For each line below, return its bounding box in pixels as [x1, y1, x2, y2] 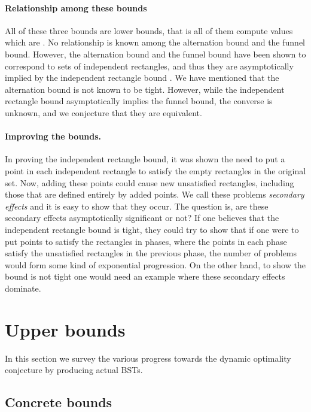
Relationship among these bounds [5, 1, 147, 14]
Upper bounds [5, 317, 126, 341]
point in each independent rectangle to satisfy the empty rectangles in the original [5, 164, 306, 177]
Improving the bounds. [5, 130, 102, 143]
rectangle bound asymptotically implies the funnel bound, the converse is [5, 95, 273, 107]
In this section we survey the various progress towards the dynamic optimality [5, 352, 291, 364]
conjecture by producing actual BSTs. [5, 363, 143, 376]
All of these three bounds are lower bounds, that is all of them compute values [5, 24, 293, 37]
